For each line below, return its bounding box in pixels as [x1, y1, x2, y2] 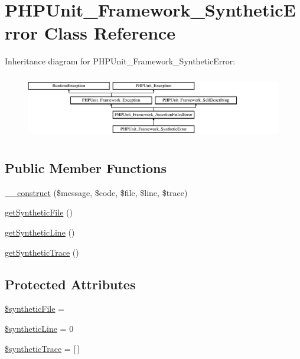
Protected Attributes [5, 275, 136, 293]
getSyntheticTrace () [5, 246, 79, 258]
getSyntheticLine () [5, 226, 75, 238]
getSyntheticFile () [5, 206, 73, 218]
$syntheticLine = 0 [5, 322, 74, 334]
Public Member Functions [5, 159, 167, 177]
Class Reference [44, 21, 176, 45]
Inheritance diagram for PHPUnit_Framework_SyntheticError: [5, 55, 236, 67]
